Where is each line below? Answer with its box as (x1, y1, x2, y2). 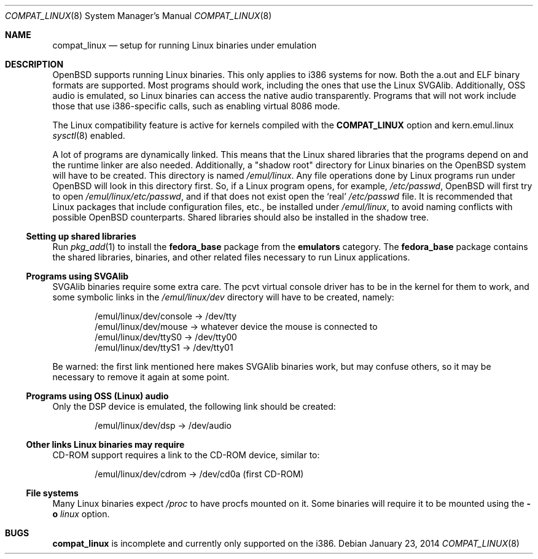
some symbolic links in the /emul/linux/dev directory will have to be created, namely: (52, 292, 394, 302)
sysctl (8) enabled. (52, 130, 125, 141)
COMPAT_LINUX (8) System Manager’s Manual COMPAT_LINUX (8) (5, 10, 272, 21)
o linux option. (52, 509, 110, 519)
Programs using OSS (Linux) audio (26, 391, 169, 401)
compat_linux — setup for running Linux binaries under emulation (52, 40, 317, 50)
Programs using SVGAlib (26, 271, 129, 281)
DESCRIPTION (5, 59, 64, 69)
